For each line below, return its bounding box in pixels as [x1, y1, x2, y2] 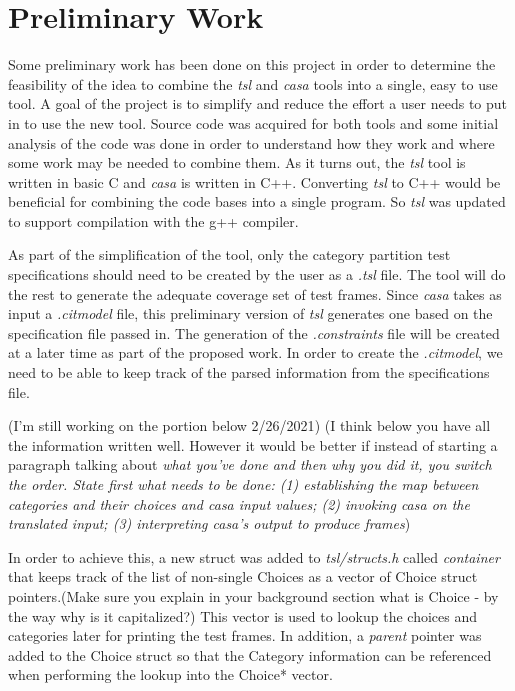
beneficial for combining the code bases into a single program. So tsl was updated [8, 191, 506, 212]
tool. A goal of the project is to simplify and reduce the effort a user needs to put [8, 93, 508, 114]
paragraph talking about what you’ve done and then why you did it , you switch [8, 454, 492, 475]
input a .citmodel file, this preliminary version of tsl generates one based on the [8, 303, 493, 324]
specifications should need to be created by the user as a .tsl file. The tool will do [8, 264, 506, 285]
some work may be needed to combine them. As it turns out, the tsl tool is [8, 152, 466, 173]
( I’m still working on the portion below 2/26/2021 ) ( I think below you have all [8, 415, 491, 436]
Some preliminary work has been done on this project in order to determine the [8, 54, 496, 75]
